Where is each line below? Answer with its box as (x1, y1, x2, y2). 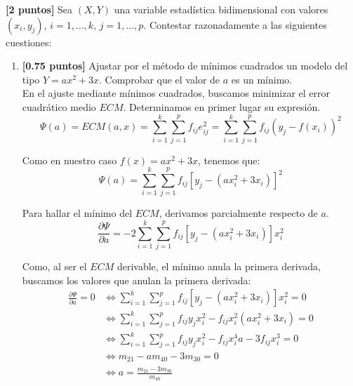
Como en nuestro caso (22, 152, 117, 167)
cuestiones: (6, 34, 52, 49)
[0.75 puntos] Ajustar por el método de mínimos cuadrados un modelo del (22, 58, 348, 73)
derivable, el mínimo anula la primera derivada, (116, 259, 321, 274)
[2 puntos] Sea (6, 2, 73, 16)
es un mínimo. (231, 72, 293, 86)
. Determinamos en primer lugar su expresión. (123, 99, 321, 114)
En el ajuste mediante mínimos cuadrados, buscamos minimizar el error (22, 86, 331, 100)
